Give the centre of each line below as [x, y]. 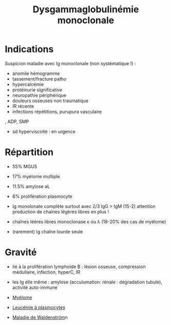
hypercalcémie [28, 84]
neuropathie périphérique [39, 95]
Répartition [29, 152]
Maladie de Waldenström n [40, 317]
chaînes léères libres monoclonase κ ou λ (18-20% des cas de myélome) [89, 221]
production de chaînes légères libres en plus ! [60, 212]
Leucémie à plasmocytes [39, 307]
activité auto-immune [35, 287]
